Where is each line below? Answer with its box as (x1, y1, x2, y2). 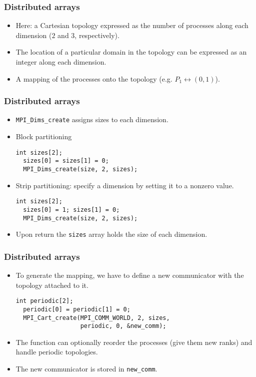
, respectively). (74, 30, 119, 40)
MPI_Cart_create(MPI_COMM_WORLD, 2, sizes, (23, 314, 170, 321)
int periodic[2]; (15, 297, 73, 305)
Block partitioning (15, 131, 72, 142)
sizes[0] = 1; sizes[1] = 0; (23, 206, 120, 213)
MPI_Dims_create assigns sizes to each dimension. (15, 114, 168, 125)
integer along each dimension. (15, 57, 106, 67)
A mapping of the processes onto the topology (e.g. (15, 73, 172, 84)
